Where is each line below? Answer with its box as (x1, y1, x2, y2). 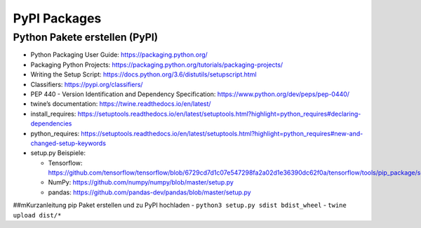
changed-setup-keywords (30, 139, 107, 147)
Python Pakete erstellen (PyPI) (13, 31, 158, 43)
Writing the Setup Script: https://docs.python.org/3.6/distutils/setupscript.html (30, 70, 257, 79)
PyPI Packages (13, 11, 102, 26)
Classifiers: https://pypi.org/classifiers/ (30, 80, 143, 88)
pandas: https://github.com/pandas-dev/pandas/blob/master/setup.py (48, 188, 252, 196)
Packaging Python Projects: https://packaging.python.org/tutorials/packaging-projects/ (30, 60, 283, 69)
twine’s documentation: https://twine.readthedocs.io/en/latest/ (30, 100, 211, 108)
